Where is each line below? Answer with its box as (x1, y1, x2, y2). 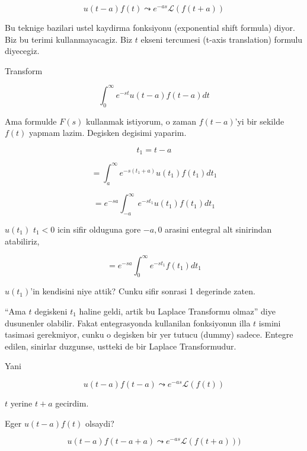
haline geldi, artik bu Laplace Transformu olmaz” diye (79, 304, 276, 317)
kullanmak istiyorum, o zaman (85, 115, 196, 127)
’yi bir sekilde (235, 115, 284, 127)
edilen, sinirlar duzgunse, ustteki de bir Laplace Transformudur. (5, 339, 236, 352)
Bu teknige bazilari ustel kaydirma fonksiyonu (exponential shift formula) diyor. (5, 21, 295, 33)
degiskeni (34, 304, 68, 317)
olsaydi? (85, 417, 114, 429)
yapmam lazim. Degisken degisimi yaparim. (29, 126, 187, 139)
